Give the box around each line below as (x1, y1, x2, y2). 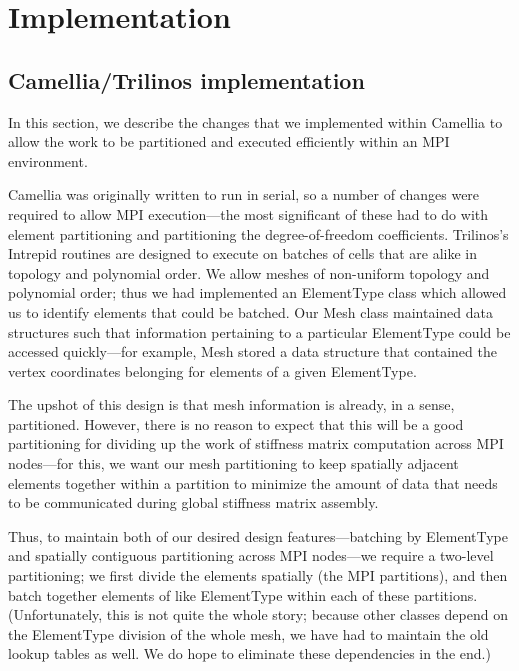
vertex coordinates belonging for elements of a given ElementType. (8, 360, 417, 381)
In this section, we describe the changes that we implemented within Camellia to (8, 111, 503, 132)
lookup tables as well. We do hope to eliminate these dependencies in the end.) (8, 643, 491, 664)
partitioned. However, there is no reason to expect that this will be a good (8, 413, 464, 434)
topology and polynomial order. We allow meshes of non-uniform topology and (8, 262, 490, 283)
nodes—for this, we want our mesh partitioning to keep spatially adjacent (8, 453, 459, 474)
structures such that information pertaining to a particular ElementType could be (8, 321, 511, 342)
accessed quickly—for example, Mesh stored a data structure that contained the (8, 341, 497, 362)
